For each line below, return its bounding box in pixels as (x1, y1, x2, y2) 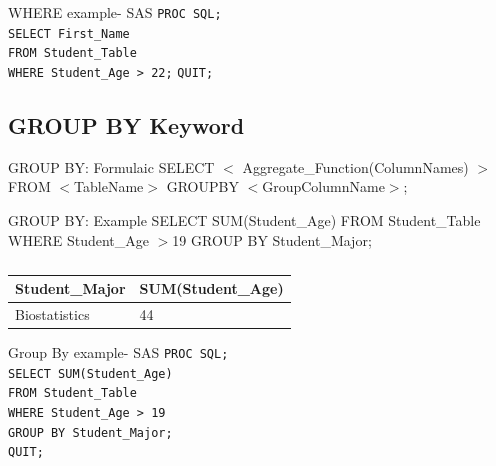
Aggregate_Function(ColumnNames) (242, 156, 469, 177)
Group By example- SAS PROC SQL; (8, 342, 229, 363)
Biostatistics (15, 304, 90, 325)
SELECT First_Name (8, 26, 130, 41)
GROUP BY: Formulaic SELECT (8, 156, 215, 177)
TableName (74, 176, 144, 197)
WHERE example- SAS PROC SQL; (8, 2, 222, 22)
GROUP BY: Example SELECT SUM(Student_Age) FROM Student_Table (8, 210, 481, 231)
